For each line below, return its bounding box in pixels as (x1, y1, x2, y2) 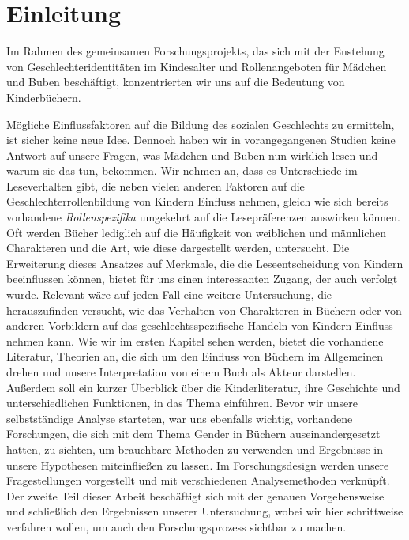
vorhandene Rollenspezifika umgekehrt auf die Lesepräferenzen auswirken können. (6, 209, 400, 225)
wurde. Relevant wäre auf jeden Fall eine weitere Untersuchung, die (6, 286, 332, 303)
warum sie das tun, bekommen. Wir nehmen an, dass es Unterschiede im (6, 162, 358, 179)
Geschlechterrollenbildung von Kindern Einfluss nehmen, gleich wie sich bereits (6, 193, 388, 210)
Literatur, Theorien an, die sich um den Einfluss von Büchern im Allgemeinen (6, 348, 383, 364)
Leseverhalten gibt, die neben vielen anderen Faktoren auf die (6, 177, 305, 194)
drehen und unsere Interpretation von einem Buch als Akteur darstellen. (6, 364, 356, 380)
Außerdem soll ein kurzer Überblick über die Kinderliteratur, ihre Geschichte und (6, 379, 400, 395)
